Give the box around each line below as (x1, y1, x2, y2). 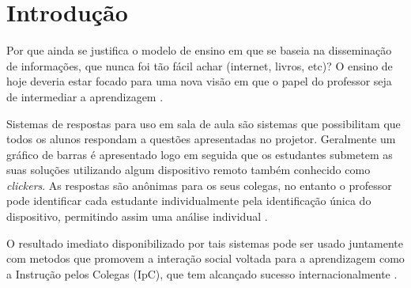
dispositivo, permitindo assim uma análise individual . (6, 208, 268, 225)
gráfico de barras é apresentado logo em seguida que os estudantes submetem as (6, 146, 393, 162)
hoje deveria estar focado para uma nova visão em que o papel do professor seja (6, 73, 392, 89)
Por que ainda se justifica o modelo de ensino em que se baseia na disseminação (6, 42, 392, 59)
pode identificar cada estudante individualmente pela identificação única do (6, 192, 371, 209)
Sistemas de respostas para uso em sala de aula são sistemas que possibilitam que (6, 115, 401, 131)
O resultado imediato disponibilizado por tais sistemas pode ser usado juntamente (6, 234, 404, 251)
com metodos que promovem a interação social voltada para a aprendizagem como (6, 250, 405, 267)
